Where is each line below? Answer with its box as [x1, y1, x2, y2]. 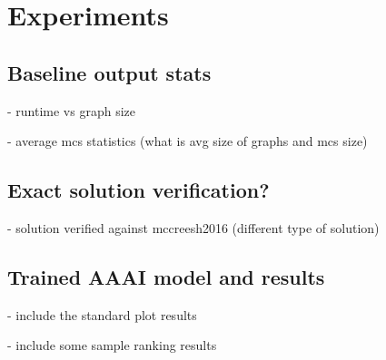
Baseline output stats [7, 58, 212, 86]
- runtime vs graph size [7, 101, 135, 120]
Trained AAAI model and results [7, 262, 325, 290]
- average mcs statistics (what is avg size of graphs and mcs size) [7, 131, 368, 151]
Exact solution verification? [7, 176, 270, 204]
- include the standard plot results [7, 305, 197, 324]
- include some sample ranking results [7, 336, 217, 355]
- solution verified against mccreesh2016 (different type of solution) [7, 218, 380, 237]
